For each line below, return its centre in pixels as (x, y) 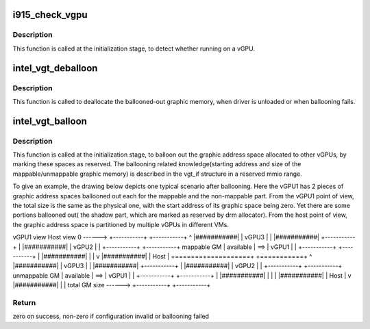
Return (24, 302)
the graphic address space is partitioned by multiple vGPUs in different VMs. (121, 224)
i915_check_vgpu (50, 15)
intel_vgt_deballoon (55, 68)
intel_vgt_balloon (50, 121)
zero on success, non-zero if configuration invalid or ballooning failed (111, 316)
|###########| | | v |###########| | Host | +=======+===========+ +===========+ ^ (177, 256)
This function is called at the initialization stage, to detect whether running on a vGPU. (134, 49)
